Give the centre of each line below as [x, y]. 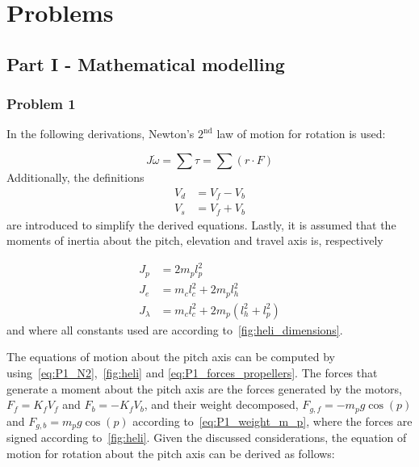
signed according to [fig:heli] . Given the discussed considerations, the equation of [207, 437]
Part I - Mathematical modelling [146, 63]
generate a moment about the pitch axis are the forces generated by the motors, [204, 388]
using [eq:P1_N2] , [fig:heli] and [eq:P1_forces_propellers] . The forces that [192, 372]
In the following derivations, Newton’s [101, 134]
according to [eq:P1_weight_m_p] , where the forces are [272, 421]
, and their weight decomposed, [221, 404]
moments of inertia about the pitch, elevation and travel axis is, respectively [195, 240]
